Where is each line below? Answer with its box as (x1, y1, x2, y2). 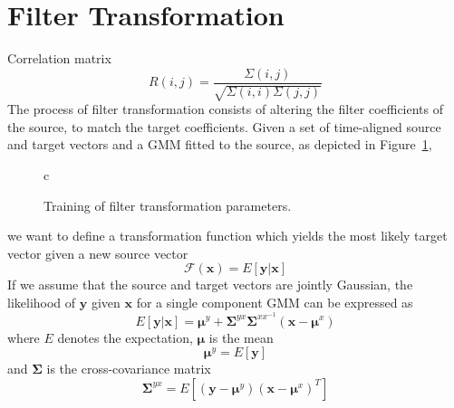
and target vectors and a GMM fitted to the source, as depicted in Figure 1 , (7, 135, 432, 154)
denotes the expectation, (57, 327, 193, 346)
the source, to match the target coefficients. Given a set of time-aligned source (7, 117, 441, 136)
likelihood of (7, 292, 76, 311)
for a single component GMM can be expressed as (136, 292, 413, 311)
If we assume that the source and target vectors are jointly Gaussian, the (7, 275, 413, 294)
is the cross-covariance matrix (46, 359, 211, 378)
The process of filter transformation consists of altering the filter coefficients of (7, 100, 444, 119)
